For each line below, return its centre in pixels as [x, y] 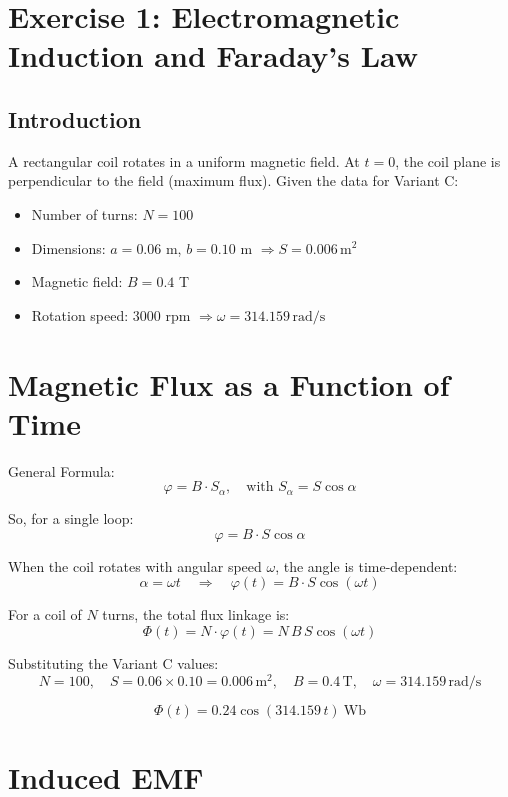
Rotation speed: [80, 314]
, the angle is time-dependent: [366, 565]
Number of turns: [84, 213]
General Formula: [61, 470]
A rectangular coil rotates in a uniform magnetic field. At [184, 160]
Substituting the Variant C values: [113, 663]
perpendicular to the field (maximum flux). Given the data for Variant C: [233, 180]
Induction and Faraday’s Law [213, 55]
